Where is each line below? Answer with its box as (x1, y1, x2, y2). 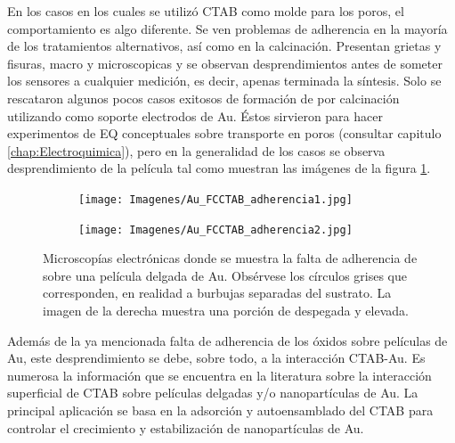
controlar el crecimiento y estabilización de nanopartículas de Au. (7, 418, 364, 437)
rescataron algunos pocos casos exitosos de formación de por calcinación (7, 88, 400, 107)
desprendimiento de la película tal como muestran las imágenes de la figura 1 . (7, 159, 431, 177)
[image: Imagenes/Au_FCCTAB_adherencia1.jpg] (78, 193, 353, 206)
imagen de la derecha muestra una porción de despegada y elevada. (43, 301, 409, 320)
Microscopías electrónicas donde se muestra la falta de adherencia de (43, 249, 418, 267)
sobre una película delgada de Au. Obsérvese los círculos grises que (43, 266, 407, 284)
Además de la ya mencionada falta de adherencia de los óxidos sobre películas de (7, 331, 448, 349)
